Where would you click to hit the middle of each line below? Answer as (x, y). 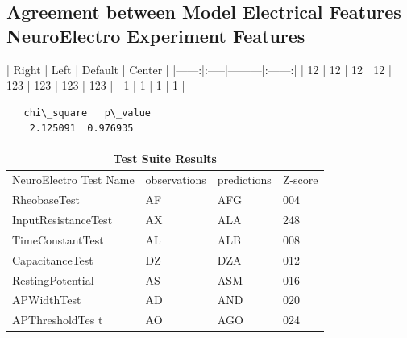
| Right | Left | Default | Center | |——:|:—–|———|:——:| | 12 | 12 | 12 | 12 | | (203, 69)
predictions (244, 179)
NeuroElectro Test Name (73, 179)
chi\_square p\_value (87, 113)
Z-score (300, 179)
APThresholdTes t (58, 320)
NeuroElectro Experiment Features (156, 35)
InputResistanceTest (62, 219)
